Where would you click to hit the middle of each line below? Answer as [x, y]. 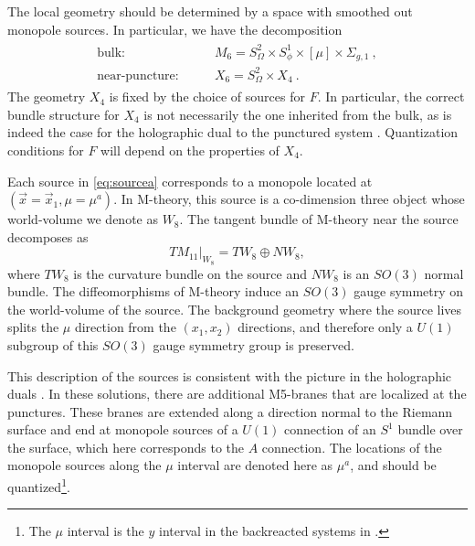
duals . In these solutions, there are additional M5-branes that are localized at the [237, 394]
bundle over [430, 429]
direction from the [125, 327]
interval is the [106, 531]
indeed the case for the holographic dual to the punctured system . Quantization [233, 132]
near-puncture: [138, 75]
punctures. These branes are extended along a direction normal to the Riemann [230, 411]
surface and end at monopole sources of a [123, 429]
